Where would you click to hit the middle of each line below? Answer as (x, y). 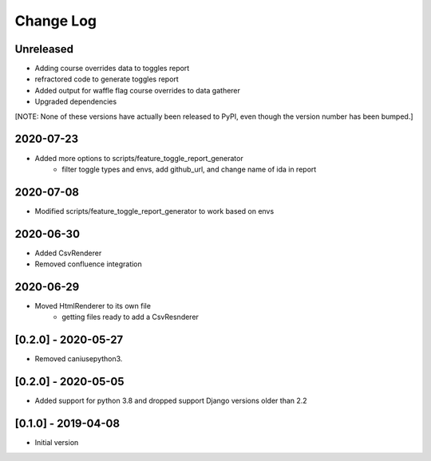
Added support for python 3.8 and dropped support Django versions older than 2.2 (171, 401)
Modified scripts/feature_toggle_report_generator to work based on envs (154, 211)
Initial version (57, 443)
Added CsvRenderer (68, 253)
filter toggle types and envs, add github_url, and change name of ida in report (189, 169)
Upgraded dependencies (76, 102)
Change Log (56, 21)
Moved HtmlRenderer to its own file (93, 306)
